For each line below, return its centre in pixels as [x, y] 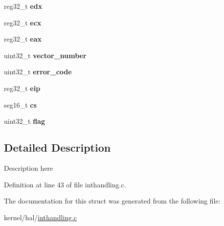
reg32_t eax [23, 39]
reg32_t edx [23, 6]
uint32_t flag [24, 121]
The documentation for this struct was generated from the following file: [112, 201]
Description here [29, 168]
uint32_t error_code [38, 72]
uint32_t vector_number [45, 55]
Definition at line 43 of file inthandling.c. [65, 184]
